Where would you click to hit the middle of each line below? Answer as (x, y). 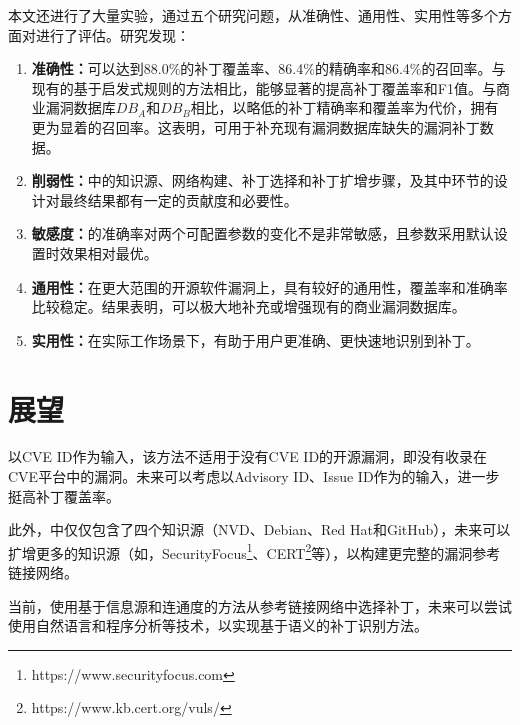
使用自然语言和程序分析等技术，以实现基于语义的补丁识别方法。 (218, 625)
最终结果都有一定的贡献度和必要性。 (178, 199)
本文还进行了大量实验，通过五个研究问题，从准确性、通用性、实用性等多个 (253, 15)
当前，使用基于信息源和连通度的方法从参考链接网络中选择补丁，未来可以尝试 (260, 605)
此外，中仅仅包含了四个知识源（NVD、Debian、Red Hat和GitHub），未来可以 (259, 529)
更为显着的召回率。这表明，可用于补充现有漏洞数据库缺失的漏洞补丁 (255, 126)
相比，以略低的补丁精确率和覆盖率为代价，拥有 (344, 107)
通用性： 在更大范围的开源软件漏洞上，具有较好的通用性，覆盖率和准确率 (269, 286)
